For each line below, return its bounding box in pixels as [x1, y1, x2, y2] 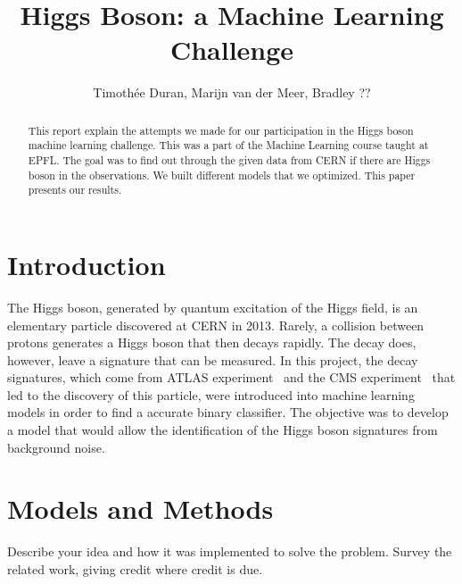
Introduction [7, 246, 166, 282]
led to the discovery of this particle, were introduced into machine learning [7, 385, 415, 404]
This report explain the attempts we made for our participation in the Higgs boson [28, 122, 414, 138]
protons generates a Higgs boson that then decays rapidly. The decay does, [7, 333, 417, 352]
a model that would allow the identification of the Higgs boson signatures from [7, 421, 438, 439]
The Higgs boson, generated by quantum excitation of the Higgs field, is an [7, 297, 418, 316]
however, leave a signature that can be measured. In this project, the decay [7, 350, 418, 369]
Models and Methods [7, 490, 274, 527]
